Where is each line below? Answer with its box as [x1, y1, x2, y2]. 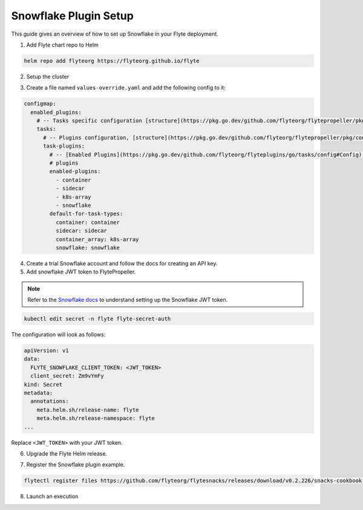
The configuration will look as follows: [11, 331, 106, 338]
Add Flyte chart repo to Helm [26, 41, 99, 48]
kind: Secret [24, 381, 63, 388]
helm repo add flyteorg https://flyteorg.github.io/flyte [24, 57, 200, 64]
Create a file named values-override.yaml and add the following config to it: [26, 84, 226, 91]
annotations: [30, 398, 69, 405]
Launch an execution [26, 493, 79, 500]
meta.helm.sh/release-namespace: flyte [36, 415, 155, 422]
